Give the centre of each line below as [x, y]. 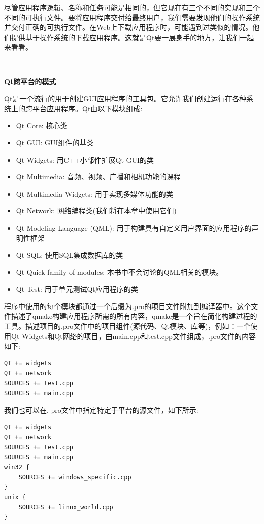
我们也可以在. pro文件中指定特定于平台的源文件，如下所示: [101, 410]
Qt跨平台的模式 [30, 81]
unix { [15, 497]
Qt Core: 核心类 [42, 125]
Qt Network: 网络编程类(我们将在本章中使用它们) [96, 211]
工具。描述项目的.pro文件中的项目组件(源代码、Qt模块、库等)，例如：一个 [127, 326]
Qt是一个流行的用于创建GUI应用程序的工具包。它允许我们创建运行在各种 [125, 98]
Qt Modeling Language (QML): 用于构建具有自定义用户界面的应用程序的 [134, 227]
